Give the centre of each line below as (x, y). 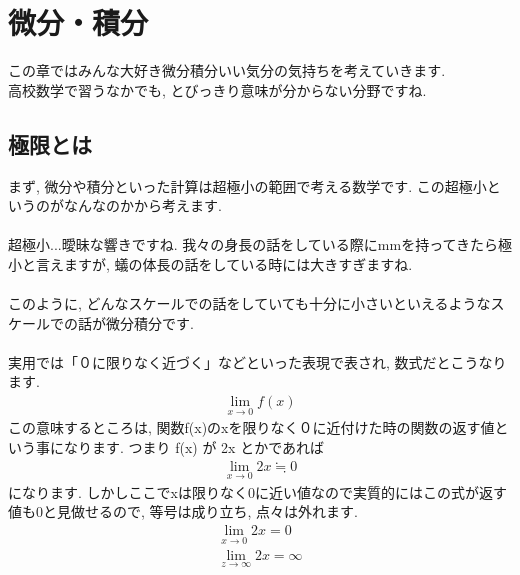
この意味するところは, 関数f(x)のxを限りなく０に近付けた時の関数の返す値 (251, 427)
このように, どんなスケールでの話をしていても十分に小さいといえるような (249, 303)
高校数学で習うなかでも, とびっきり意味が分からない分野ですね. (217, 89)
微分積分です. (149, 322)
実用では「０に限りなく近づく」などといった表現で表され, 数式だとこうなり (257, 361)
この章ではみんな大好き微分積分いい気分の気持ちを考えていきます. (227, 70)
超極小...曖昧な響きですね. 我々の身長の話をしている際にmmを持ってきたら (253, 244)
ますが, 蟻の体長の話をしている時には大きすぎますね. (238, 263)
